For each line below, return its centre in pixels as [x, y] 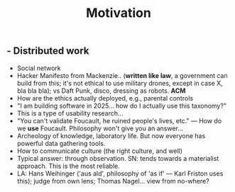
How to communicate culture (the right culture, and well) [99, 151]
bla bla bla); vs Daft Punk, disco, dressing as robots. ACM [101, 91]
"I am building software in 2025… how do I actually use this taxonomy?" [122, 106]
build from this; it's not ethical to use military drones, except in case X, [120, 83]
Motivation [119, 13]
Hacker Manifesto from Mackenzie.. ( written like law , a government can [122, 75]
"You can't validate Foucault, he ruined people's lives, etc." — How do [119, 120]
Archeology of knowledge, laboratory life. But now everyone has [111, 135]
